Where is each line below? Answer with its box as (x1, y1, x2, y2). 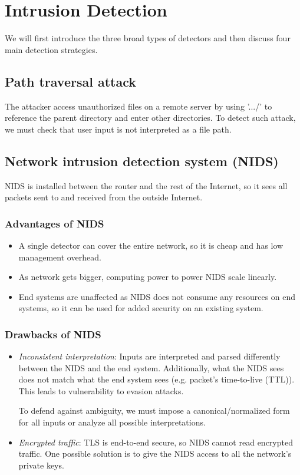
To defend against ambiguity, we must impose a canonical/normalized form (18, 404, 290, 417)
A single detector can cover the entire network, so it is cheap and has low (18, 239, 283, 251)
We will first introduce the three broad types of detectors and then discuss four (5, 32, 291, 44)
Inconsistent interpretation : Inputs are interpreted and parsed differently (18, 350, 281, 362)
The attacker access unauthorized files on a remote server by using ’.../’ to (5, 100, 272, 112)
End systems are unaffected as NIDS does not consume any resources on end (18, 290, 296, 302)
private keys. (18, 458, 64, 471)
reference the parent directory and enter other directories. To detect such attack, (5, 111, 296, 124)
